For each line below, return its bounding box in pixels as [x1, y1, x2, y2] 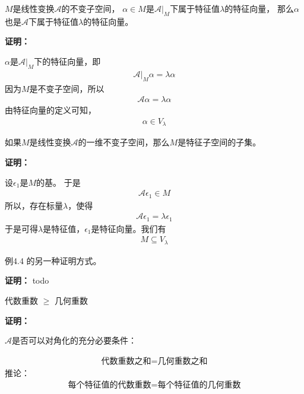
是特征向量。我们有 [91, 222, 166, 234]
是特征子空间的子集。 [178, 136, 261, 148]
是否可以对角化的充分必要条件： [12, 334, 137, 347]
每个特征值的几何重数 [157, 381, 241, 390]
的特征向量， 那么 [224, 2, 294, 14]
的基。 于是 [36, 176, 81, 188]
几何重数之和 [157, 357, 208, 366]
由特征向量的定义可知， [5, 104, 96, 116]
